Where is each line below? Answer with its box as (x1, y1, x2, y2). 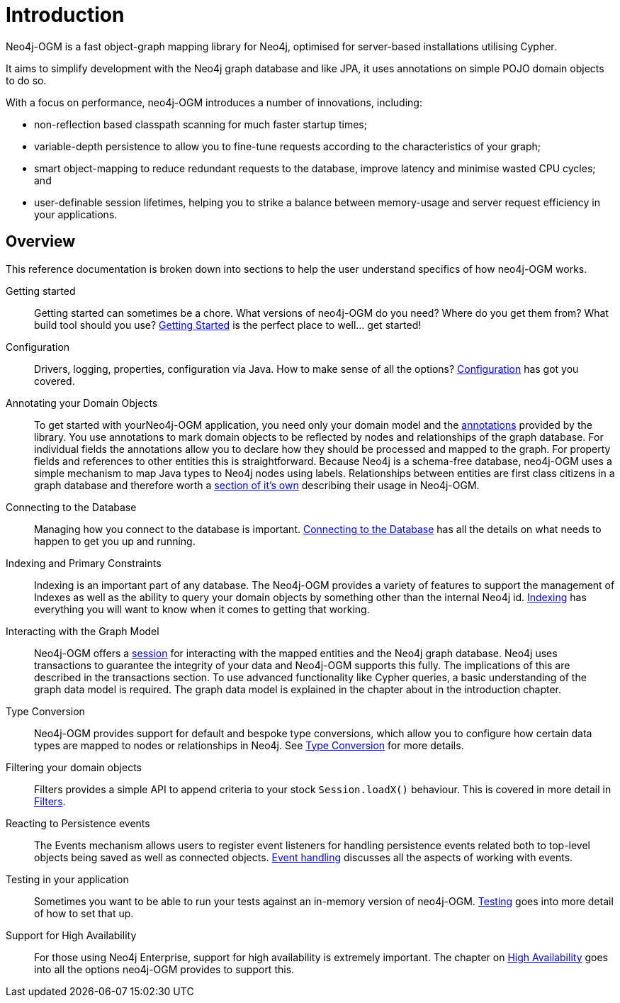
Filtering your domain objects (6, 761, 142, 773)
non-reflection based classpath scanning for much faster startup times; (34, 118, 367, 130)
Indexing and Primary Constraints (6, 556, 162, 569)
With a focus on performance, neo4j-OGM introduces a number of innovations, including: (6, 96, 422, 108)
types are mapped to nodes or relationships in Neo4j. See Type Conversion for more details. (34, 739, 464, 751)
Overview (6, 232, 76, 251)
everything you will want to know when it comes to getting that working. (34, 603, 370, 615)
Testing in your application (6, 873, 129, 885)
